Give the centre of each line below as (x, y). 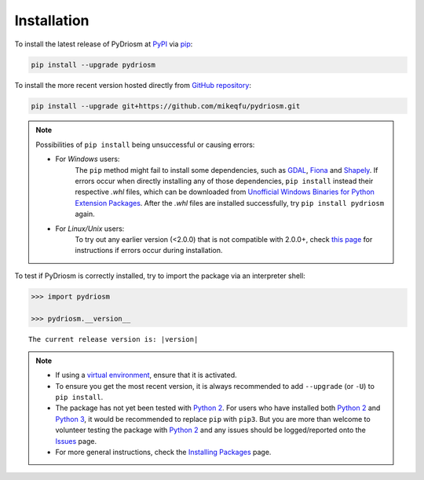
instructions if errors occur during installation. (149, 251)
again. (85, 214)
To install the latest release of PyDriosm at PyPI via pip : (104, 44)
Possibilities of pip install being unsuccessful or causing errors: (145, 145)
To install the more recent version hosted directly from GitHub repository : (133, 85)
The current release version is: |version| (113, 339)
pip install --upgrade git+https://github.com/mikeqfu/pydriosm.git (166, 106)
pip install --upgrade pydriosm (93, 64)
